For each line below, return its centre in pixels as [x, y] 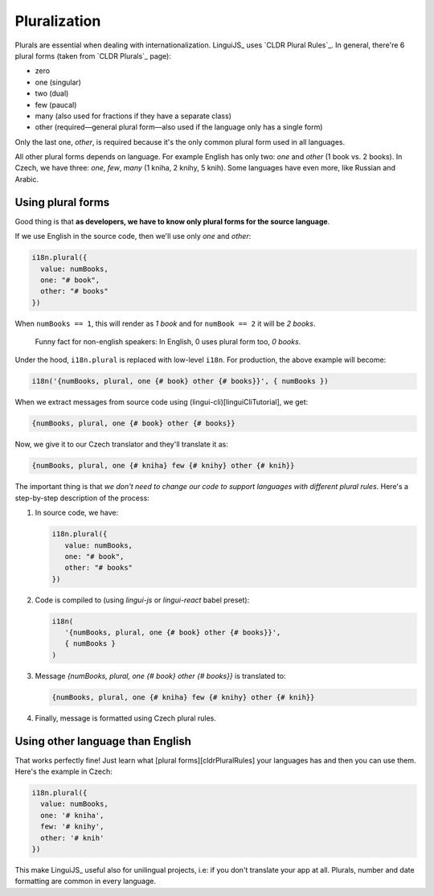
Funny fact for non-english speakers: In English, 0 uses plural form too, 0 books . [168, 342]
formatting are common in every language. [86, 882]
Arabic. [27, 179]
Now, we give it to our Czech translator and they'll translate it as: [121, 444]
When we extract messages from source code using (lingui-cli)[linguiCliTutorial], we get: [162, 402]
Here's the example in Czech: [63, 771]
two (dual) [52, 93]
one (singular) [58, 82]
